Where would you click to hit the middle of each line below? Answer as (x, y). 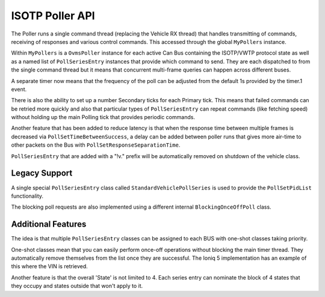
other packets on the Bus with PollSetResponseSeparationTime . (96, 145)
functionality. (27, 196)
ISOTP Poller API (53, 16)
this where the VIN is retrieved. (50, 266)
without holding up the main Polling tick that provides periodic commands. (103, 117)
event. (19, 89)
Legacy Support (42, 173)
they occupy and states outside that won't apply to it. (77, 286)
